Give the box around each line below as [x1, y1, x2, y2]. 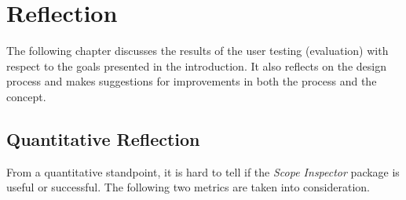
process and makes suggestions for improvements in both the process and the [6, 73, 377, 89]
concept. [6, 88, 46, 104]
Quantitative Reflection [6, 126, 200, 151]
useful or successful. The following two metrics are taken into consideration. [6, 179, 370, 195]
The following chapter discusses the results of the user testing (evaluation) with [6, 42, 389, 59]
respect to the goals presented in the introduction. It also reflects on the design [6, 57, 386, 74]
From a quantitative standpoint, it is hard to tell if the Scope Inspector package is [6, 163, 400, 180]
